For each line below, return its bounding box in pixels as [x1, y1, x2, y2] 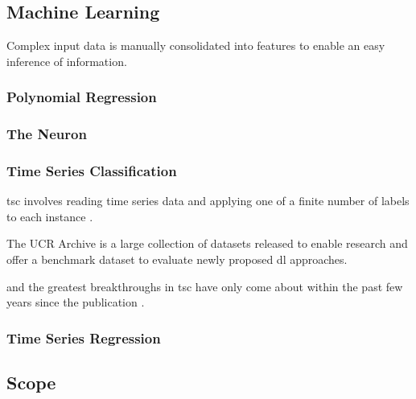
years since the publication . [6, 294, 145, 311]
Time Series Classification [6, 161, 177, 180]
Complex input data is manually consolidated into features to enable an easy [6, 37, 385, 54]
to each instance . [6, 208, 93, 224]
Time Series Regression [6, 327, 161, 348]
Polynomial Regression [6, 87, 157, 107]
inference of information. [6, 52, 127, 69]
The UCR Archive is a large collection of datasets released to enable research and [6, 235, 408, 252]
